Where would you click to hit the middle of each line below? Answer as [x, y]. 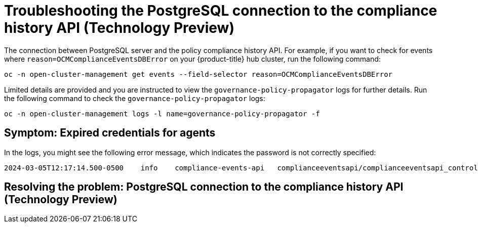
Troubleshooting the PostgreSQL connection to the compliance [221, 11]
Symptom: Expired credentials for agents [110, 133]
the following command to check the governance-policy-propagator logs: [135, 98]
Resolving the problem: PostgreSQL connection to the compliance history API [204, 187]
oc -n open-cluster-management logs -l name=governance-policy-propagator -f [162, 113]
